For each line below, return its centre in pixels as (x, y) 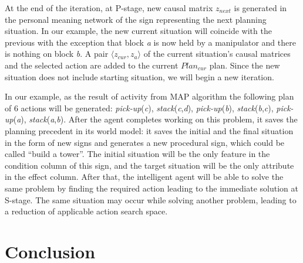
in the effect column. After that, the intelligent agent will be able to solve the (144, 177)
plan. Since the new (245, 65)
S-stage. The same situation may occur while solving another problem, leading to (151, 199)
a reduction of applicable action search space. (86, 211)
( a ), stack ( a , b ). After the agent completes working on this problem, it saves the (155, 119)
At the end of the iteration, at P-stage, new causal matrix (109, 8)
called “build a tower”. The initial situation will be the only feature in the (137, 154)
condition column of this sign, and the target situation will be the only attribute (149, 165)
